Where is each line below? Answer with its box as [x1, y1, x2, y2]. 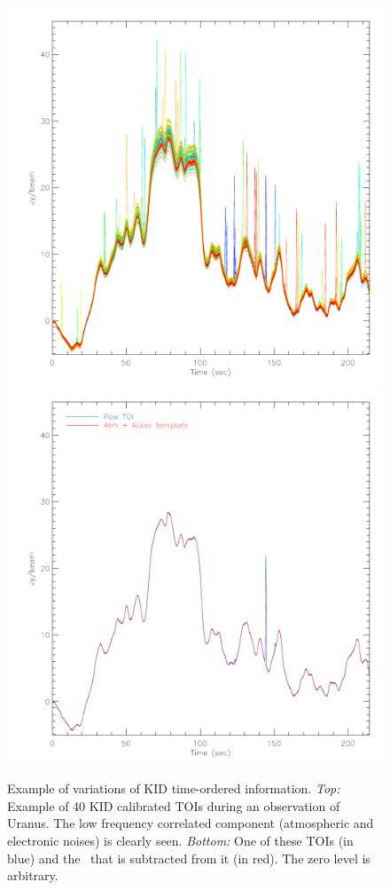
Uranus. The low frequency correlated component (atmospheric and [7, 814, 374, 832]
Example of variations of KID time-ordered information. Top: [7, 779, 340, 798]
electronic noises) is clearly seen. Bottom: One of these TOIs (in [7, 831, 354, 849]
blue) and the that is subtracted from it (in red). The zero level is [7, 848, 370, 867]
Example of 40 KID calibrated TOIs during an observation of [7, 796, 340, 815]
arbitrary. [7, 866, 58, 885]
